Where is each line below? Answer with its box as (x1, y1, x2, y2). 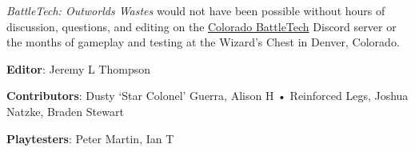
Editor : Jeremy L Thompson (6, 60, 150, 77)
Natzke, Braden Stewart (6, 102, 124, 119)
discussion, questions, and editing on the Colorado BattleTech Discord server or (6, 18, 397, 34)
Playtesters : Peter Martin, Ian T (6, 130, 174, 146)
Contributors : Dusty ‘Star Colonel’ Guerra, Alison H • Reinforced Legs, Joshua (6, 87, 409, 104)
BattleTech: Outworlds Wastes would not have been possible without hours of (6, 2, 385, 18)
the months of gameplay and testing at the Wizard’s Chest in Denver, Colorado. (6, 34, 400, 50)
